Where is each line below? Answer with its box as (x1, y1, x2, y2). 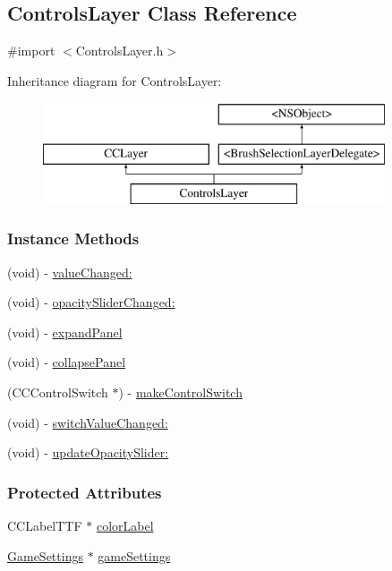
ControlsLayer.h (75, 41, 164, 60)
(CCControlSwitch (7, 382, 108, 401)
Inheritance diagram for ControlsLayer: (7, 71, 222, 89)
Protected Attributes (7, 481, 162, 503)
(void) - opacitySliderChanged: (7, 293, 175, 311)
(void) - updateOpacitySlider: (7, 443, 169, 462)
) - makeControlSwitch (118, 382, 243, 401)
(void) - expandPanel (7, 322, 123, 341)
